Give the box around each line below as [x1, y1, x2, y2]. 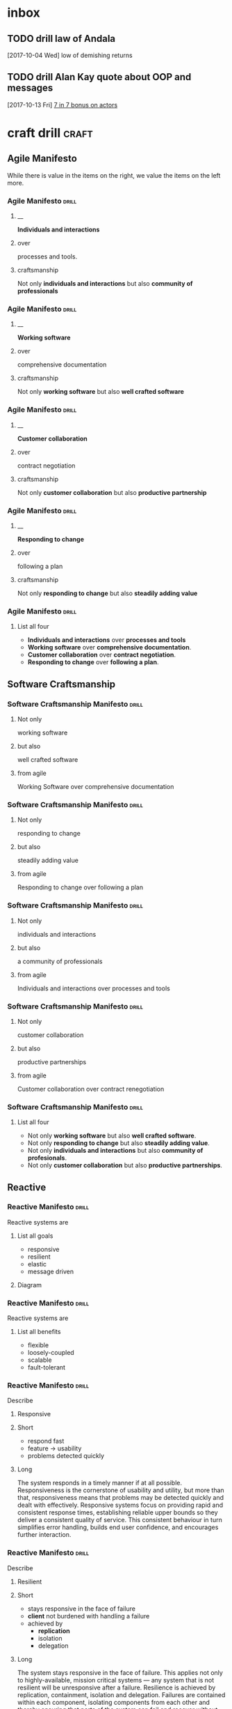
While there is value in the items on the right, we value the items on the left [7, 171, 221, 179]
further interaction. [17, 1531, 72, 1539]
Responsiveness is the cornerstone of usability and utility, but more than [17, 1486, 224, 1494]
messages [7, 82, 53, 94]
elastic [27, 1259, 47, 1268]
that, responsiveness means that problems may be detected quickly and [17, 1494, 224, 1502]
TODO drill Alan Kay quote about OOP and [7, 71, 192, 83]
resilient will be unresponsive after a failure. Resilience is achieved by [17, 1683, 216, 1692]
